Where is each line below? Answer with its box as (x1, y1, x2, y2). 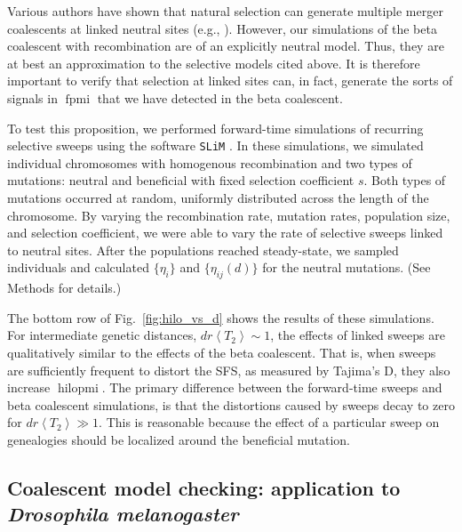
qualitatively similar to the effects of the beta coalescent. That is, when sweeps (7, 343, 436, 361)
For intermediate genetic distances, (7, 326, 197, 344)
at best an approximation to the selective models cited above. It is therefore (7, 53, 420, 72)
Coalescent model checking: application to (7, 473, 401, 501)
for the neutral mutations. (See (262, 258, 431, 277)
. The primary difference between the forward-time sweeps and (101, 378, 442, 397)
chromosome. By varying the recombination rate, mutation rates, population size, (7, 206, 450, 224)
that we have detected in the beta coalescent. (97, 88, 343, 107)
